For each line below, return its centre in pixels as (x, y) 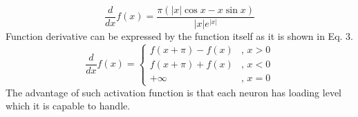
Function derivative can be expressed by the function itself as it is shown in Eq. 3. (179, 36)
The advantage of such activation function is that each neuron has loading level (173, 92)
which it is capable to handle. (68, 106)
